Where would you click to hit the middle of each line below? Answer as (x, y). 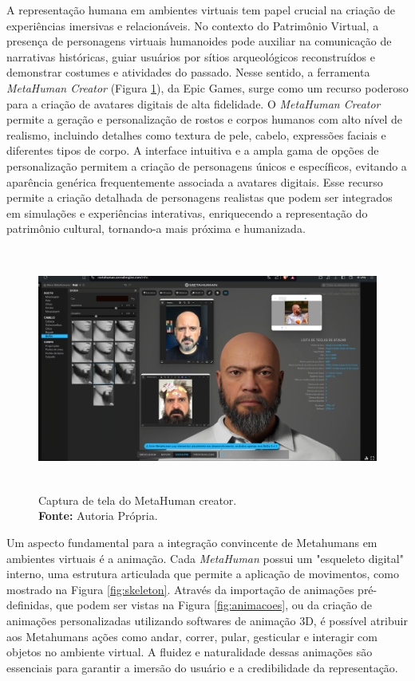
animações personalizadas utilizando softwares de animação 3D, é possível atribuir (207, 621)
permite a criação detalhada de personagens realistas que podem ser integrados (200, 197)
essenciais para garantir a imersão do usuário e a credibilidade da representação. (202, 667)
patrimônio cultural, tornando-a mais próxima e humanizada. (156, 228)
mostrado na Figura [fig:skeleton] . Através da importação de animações (180, 589)
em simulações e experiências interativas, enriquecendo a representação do (187, 213)
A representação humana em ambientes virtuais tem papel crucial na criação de (201, 10)
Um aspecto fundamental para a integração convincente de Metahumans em (192, 543)
